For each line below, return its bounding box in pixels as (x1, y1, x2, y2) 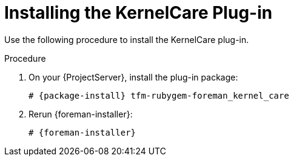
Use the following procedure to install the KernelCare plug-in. (4, 34, 249, 45)
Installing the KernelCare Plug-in (4, 2, 273, 23)
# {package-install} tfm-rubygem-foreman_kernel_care (28, 90, 289, 100)
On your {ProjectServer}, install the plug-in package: (28, 71, 238, 82)
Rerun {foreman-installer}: (28, 108, 133, 119)
